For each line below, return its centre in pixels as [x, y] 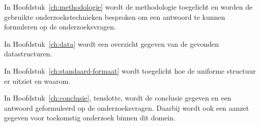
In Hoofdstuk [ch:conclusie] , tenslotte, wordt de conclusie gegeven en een [118, 98]
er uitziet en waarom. [37, 81]
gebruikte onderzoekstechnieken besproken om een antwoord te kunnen [115, 17]
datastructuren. [28, 54]
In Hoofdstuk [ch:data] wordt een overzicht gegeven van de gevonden [112, 43]
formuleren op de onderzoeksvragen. [60, 27]
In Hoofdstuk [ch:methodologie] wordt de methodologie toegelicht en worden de [128, 7]
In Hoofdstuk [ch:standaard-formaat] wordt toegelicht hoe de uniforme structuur [130, 70]
